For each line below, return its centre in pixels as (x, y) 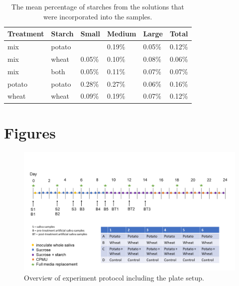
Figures (30, 132)
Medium (121, 34)
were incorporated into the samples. (98, 16)
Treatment (26, 34)
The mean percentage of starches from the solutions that (98, 6)
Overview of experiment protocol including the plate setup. (114, 277)
